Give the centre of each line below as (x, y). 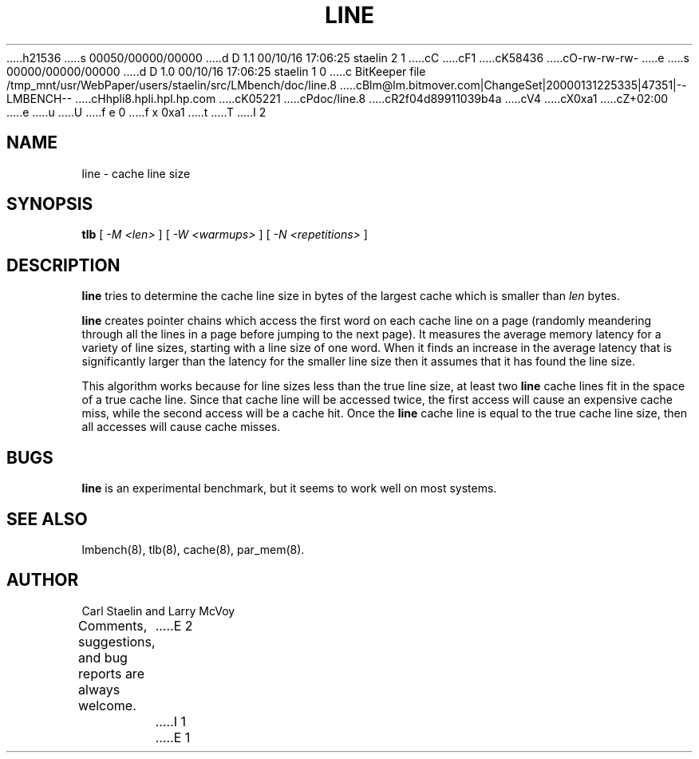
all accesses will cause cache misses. (181, 427)
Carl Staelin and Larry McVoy (158, 611)
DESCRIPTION (63, 265)
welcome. (107, 705)
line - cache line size (136, 173)
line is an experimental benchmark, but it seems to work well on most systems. (289, 488)
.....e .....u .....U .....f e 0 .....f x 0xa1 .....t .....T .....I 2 (136, 112)
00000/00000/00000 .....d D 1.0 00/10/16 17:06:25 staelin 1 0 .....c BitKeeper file (216, 71)
